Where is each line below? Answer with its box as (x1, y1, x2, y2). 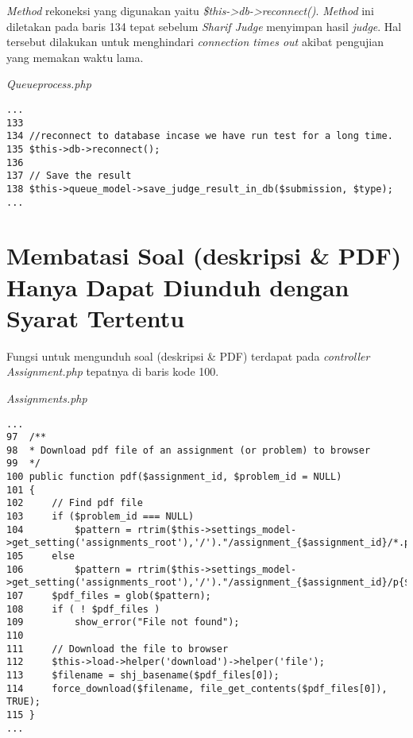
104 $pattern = (6, 524, 132, 535)
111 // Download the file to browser (6, 643, 229, 655)
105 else (6, 551, 75, 562)
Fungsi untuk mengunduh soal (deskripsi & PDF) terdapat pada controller (6, 347, 370, 364)
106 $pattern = (6, 563, 132, 575)
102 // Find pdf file (6, 497, 143, 509)
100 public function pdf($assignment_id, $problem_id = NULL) (6, 471, 342, 483)
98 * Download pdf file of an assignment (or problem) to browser (6, 444, 371, 456)
